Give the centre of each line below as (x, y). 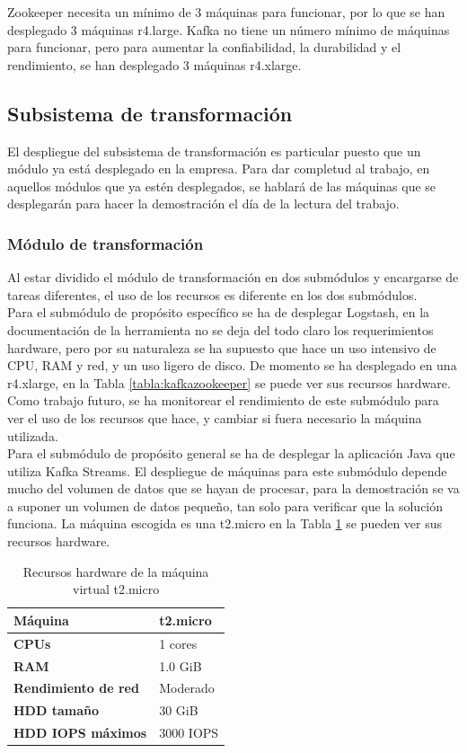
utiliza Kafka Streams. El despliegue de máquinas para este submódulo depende (227, 470)
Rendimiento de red (76, 688)
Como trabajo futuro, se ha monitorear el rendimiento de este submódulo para (223, 400)
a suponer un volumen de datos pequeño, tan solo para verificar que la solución (225, 505)
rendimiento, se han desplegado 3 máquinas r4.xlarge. (154, 64)
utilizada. (33, 435)
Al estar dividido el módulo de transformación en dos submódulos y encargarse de (233, 277)
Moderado (187, 688)
